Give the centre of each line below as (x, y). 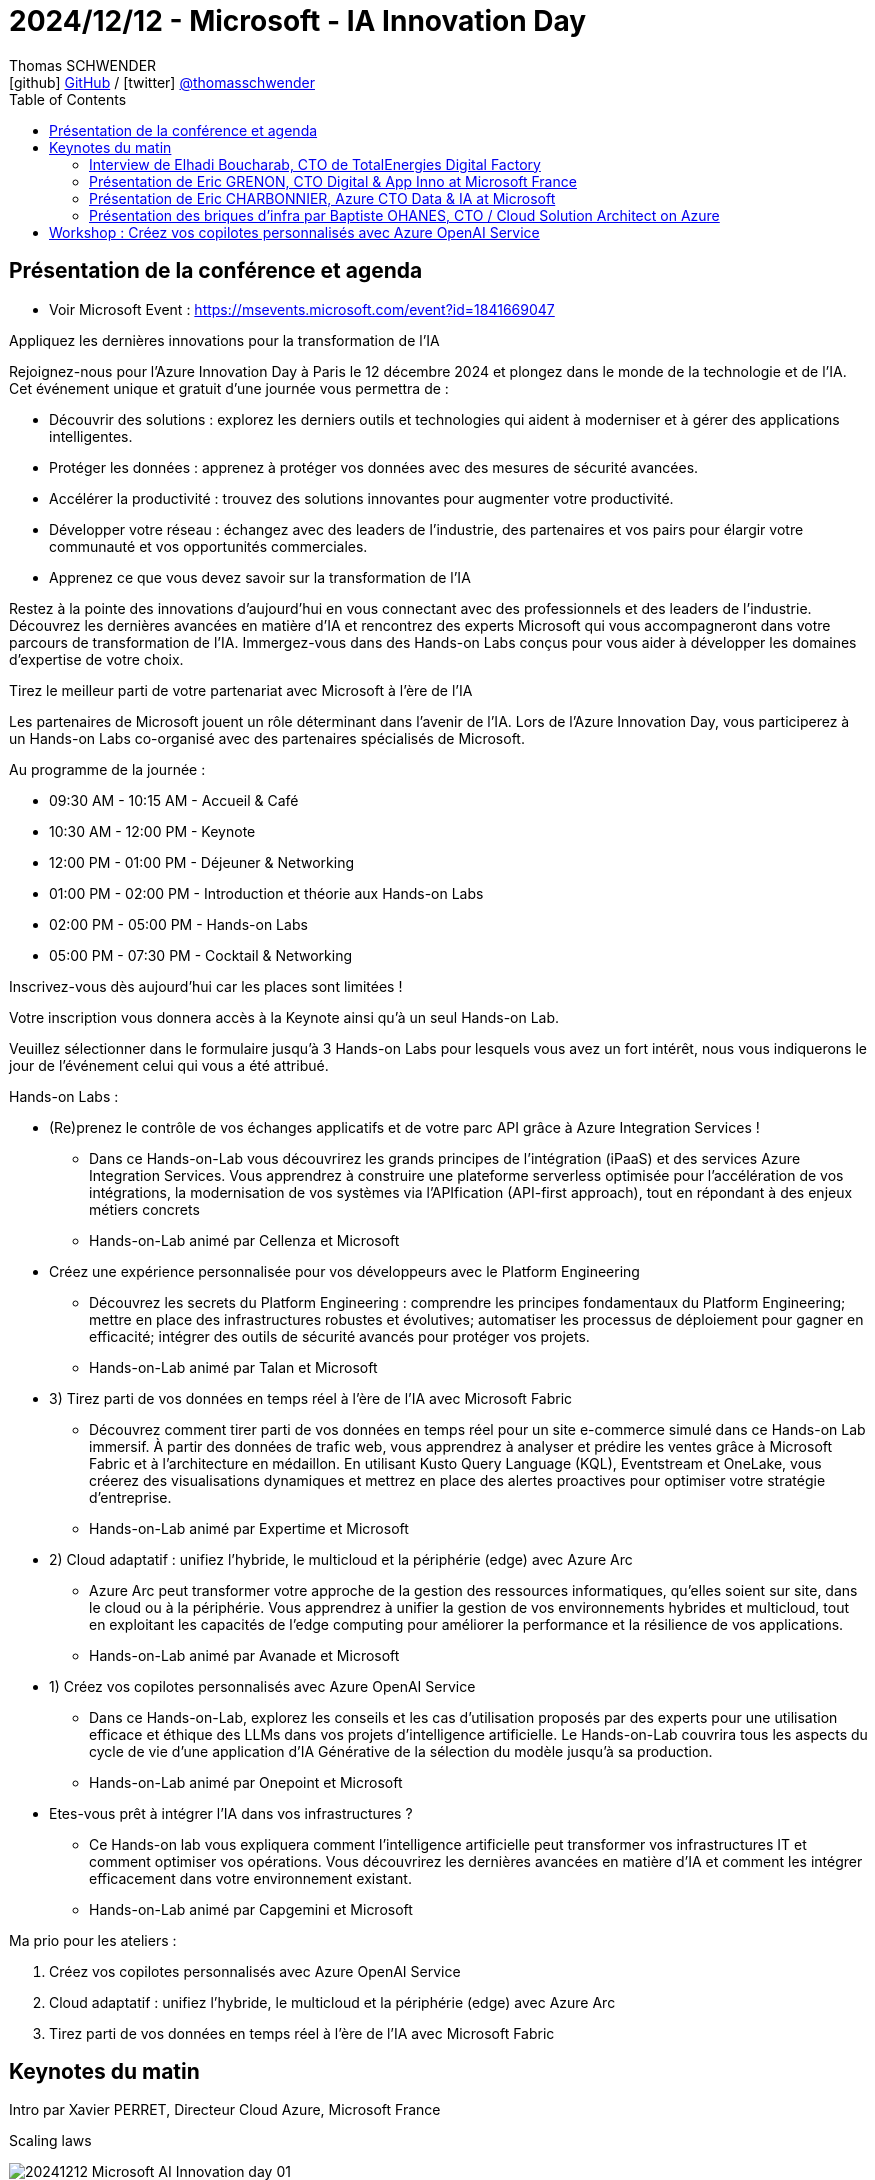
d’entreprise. (130, 1497)
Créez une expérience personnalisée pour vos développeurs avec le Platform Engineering (344, 1271)
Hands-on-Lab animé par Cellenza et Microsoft (244, 1240)
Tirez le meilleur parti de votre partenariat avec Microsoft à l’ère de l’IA (241, 690)
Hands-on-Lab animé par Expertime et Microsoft (249, 1528)
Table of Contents (68, 99)
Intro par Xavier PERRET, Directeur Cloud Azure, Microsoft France (225, 2110)
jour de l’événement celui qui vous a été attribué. (169, 1065)
